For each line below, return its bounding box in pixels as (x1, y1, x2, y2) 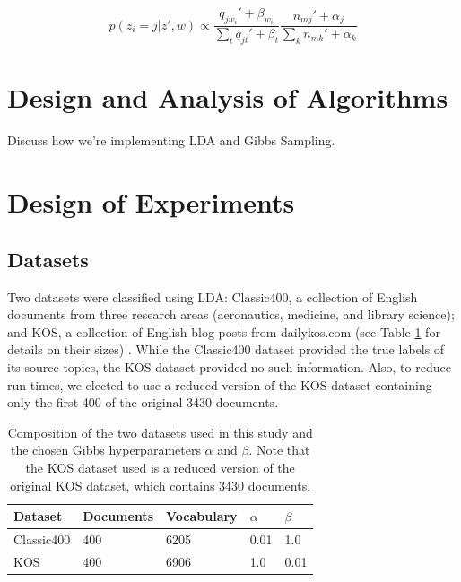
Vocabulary (166, 507, 238, 526)
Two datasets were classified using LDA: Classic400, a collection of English (7, 287, 418, 306)
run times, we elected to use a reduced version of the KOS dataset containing (7, 375, 432, 394)
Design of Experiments (7, 184, 295, 221)
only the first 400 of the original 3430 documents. (7, 393, 279, 412)
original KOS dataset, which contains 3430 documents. (10, 475, 311, 494)
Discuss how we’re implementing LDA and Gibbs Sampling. (7, 131, 335, 150)
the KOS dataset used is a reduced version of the (25, 457, 295, 476)
